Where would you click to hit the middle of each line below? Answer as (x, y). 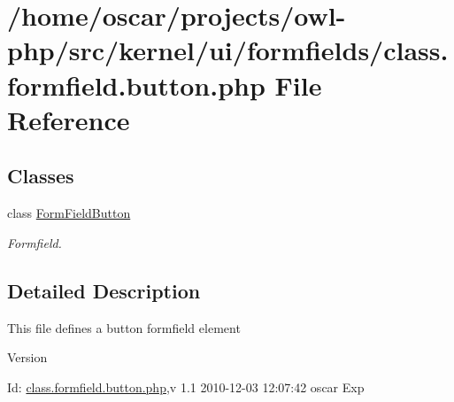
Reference (69, 119)
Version (27, 357)
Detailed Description (104, 290)
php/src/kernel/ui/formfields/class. (228, 50)
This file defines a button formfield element (124, 327)
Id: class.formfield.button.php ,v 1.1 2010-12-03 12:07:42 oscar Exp (186, 387)
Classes (41, 176)
